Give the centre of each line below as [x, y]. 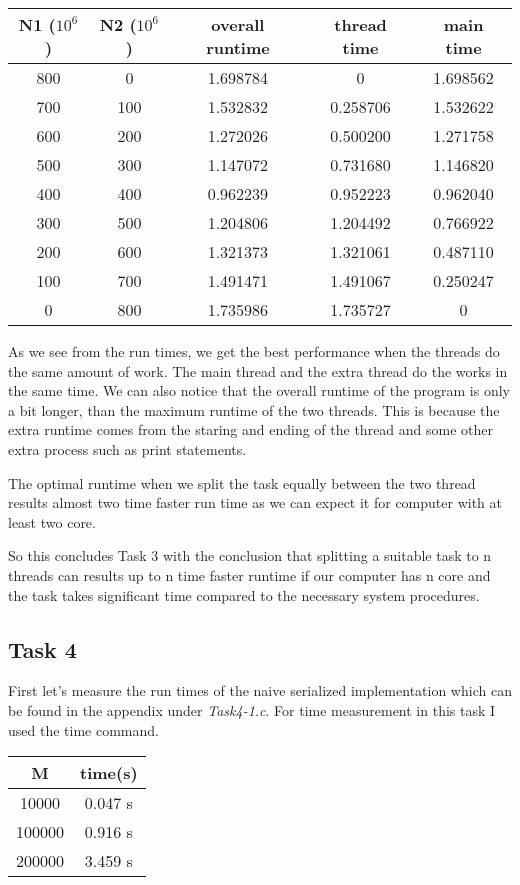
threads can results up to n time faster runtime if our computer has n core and [249, 574]
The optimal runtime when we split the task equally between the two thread [242, 482]
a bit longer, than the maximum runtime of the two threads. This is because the [254, 409]
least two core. [52, 521]
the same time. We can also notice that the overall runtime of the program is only [259, 390]
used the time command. [83, 729]
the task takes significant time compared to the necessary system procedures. [244, 594]
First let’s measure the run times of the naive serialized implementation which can [260, 690]
